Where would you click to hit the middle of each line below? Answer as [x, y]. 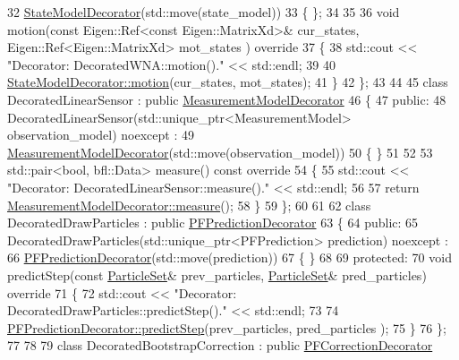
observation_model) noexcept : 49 [101, 135]
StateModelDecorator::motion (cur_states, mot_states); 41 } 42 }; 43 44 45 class [228, 82]
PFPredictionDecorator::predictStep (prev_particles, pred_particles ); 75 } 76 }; [227, 327]
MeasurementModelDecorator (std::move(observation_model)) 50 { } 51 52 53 [220, 152]
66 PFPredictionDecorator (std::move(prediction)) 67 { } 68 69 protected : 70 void [229, 257]
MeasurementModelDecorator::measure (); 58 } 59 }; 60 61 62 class [189, 205]
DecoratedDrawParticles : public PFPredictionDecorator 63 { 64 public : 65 [213, 223]
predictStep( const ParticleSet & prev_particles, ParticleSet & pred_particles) [217, 274]
